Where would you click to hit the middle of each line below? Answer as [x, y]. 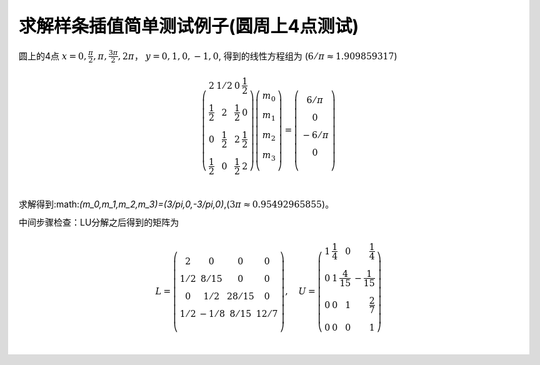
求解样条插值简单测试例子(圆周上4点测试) [189, 26]
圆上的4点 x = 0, [52, 56]
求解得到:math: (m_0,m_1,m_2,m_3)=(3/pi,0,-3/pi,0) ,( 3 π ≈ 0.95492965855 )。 [176, 204]
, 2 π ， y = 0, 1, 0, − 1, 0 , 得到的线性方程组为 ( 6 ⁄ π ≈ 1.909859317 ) [257, 56]
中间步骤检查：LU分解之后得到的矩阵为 [99, 222]
